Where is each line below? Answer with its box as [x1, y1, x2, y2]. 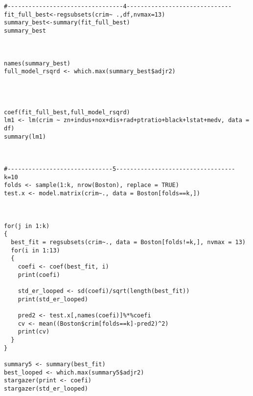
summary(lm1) [4, 133, 46, 140]
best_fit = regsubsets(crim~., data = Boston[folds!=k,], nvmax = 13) [11, 239, 246, 246]
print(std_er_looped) [18, 295, 88, 303]
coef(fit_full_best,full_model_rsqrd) [4, 108, 130, 116]
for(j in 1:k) [4, 222, 50, 229]
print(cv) [18, 328, 50, 335]
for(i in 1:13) [11, 247, 60, 254]
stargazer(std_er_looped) [4, 385, 88, 392]
